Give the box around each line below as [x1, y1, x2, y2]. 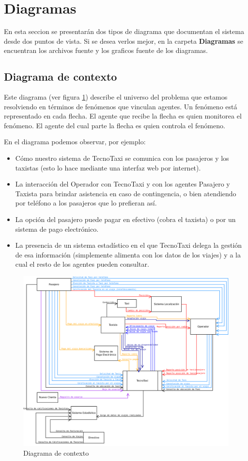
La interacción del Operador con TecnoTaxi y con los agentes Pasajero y [15, 179, 230, 189]
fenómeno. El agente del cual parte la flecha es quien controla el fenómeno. [4, 120, 225, 130]
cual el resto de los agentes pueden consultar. [15, 259, 149, 269]
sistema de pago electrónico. [15, 223, 99, 234]
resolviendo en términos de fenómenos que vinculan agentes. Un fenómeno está [4, 101, 237, 111]
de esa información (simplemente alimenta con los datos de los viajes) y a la [15, 249, 241, 259]
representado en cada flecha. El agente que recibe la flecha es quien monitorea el [4, 111, 242, 121]
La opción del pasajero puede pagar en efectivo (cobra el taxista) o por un [15, 214, 236, 224]
